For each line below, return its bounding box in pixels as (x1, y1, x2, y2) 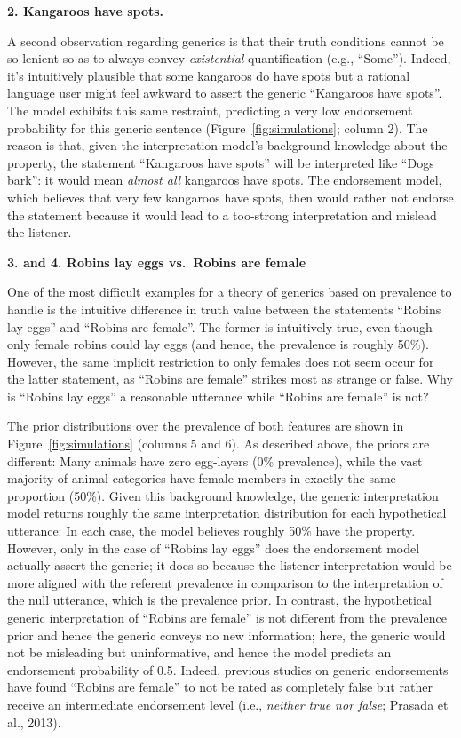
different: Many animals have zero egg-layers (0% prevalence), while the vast (7, 451, 423, 470)
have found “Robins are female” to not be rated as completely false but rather (7, 678, 433, 696)
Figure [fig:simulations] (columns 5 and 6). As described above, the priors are (7, 434, 430, 453)
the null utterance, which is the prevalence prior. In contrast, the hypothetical (7, 591, 432, 609)
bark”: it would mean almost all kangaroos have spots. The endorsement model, (7, 171, 442, 189)
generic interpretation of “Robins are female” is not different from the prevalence (7, 608, 447, 626)
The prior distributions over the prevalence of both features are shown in (7, 417, 404, 435)
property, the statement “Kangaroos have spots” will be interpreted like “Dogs (7, 153, 434, 171)
